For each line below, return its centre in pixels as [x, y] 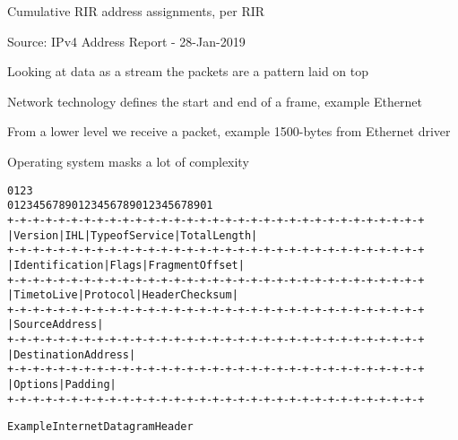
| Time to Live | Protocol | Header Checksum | [123, 295]
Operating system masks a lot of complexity [128, 161]
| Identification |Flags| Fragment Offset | [126, 265]
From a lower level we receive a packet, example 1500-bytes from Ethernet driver [229, 131]
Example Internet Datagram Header [100, 427]
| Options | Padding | [62, 385]
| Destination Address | [72, 354]
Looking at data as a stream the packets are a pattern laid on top [188, 71]
